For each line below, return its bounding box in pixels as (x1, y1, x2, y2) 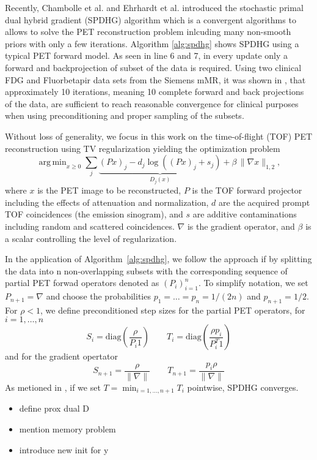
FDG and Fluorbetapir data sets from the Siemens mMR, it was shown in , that (5, 73, 306, 86)
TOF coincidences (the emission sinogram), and (5, 208, 183, 221)
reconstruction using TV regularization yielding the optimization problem (5, 141, 280, 154)
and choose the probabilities (46, 290, 151, 303)
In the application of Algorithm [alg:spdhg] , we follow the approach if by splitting (5, 252, 312, 265)
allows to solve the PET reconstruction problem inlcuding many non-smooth (5, 25, 291, 38)
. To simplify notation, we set (198, 276, 308, 289)
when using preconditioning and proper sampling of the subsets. (5, 109, 244, 122)
